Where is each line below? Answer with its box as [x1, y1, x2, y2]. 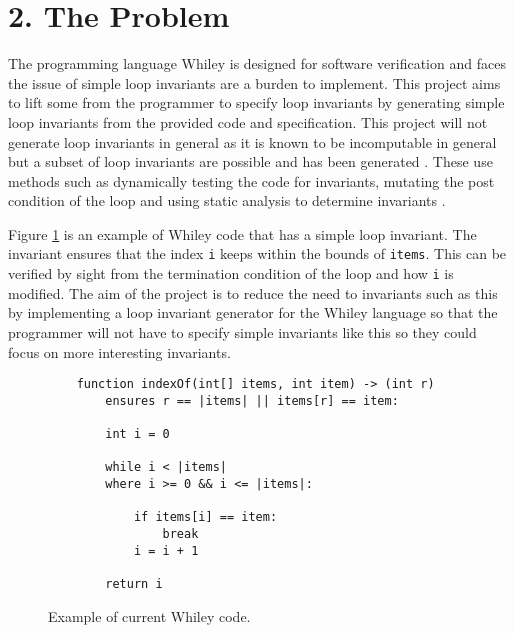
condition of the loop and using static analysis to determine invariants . [8, 190, 446, 211]
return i [105, 577, 163, 592]
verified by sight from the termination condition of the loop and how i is [8, 263, 454, 284]
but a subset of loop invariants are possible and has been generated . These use [8, 151, 493, 172]
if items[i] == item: [133, 510, 278, 525]
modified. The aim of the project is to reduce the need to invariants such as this [8, 282, 498, 303]
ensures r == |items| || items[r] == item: [105, 393, 399, 408]
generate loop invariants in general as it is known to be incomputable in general [8, 131, 497, 152]
